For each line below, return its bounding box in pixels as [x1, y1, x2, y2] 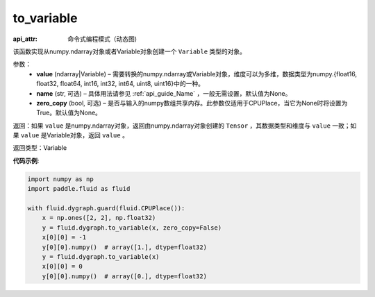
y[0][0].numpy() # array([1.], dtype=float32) [42, 243, 208, 251]
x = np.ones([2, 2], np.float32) [42, 214, 156, 222]
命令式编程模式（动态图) [67, 35, 137, 43]
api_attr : [12, 35, 38, 43]
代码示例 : [12, 156, 40, 164]
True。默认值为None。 [36, 108, 102, 117]
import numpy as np [27, 175, 94, 183]
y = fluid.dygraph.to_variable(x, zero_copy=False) [42, 223, 222, 232]
